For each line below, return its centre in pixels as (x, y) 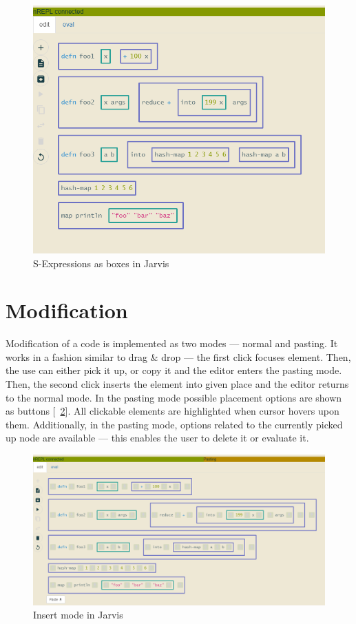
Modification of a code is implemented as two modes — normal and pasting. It (172, 343)
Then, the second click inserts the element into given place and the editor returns (177, 384)
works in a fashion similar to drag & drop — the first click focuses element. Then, (178, 356)
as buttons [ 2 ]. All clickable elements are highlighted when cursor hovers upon (172, 411)
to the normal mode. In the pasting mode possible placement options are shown (174, 397)
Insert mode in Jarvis (78, 615)
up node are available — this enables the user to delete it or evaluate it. (157, 438)
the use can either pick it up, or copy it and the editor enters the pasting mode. (174, 370)
